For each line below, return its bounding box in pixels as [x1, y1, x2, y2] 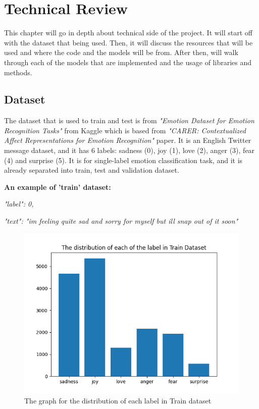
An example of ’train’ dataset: [4, 181, 111, 192]
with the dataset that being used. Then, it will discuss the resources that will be [4, 37, 253, 47]
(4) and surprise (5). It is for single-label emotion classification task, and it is [4, 155, 243, 165]
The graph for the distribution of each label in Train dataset [24, 395, 212, 406]
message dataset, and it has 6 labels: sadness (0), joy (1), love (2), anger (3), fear [4, 145, 255, 156]
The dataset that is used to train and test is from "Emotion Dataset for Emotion [4, 115, 254, 126]
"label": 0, [4, 198, 34, 209]
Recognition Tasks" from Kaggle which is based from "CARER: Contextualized [4, 125, 246, 135]
